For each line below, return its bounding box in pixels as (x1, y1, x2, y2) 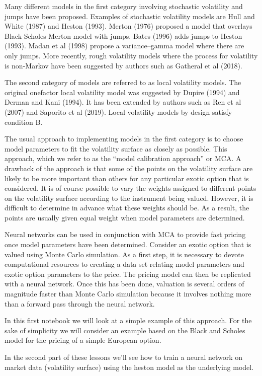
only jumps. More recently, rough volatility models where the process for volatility (5, 50, 258, 60)
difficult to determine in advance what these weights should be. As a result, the (5, 202, 249, 213)
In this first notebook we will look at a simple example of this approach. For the (5, 315, 252, 326)
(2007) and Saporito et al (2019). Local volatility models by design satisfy (5, 106, 232, 117)
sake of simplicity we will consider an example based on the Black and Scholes (5, 325, 245, 335)
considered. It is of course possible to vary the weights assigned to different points (5, 183, 256, 193)
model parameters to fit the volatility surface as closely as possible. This (5, 143, 227, 154)
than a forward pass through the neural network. (5, 298, 155, 309)
